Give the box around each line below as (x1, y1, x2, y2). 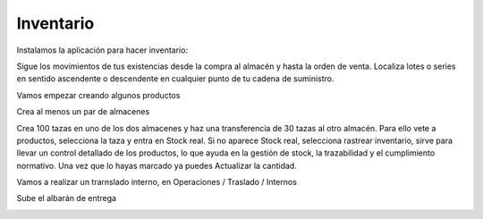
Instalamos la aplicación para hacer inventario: (16, 45, 188, 55)
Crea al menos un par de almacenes (16, 106, 150, 117)
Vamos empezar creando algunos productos (16, 89, 181, 100)
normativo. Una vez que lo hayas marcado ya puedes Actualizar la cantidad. (16, 160, 297, 171)
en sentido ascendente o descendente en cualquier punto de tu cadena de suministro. (16, 73, 335, 84)
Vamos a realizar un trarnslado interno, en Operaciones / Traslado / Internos (16, 177, 297, 188)
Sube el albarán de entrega (16, 193, 116, 204)
